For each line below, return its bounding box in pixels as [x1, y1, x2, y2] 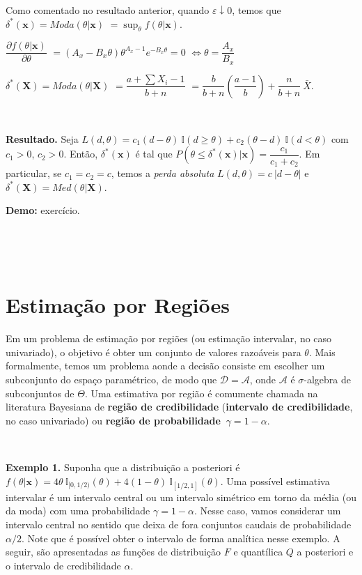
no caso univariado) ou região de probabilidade [6, 413, 221, 427]
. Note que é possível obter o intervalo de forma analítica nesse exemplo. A [21, 530, 340, 545]
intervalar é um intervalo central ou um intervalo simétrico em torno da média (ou [6, 489, 356, 504]
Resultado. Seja [6, 131, 79, 146]
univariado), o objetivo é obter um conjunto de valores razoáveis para [6, 344, 301, 359]
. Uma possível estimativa [220, 473, 330, 488]
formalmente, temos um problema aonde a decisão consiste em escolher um [6, 358, 325, 373]
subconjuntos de [6, 385, 74, 400]
